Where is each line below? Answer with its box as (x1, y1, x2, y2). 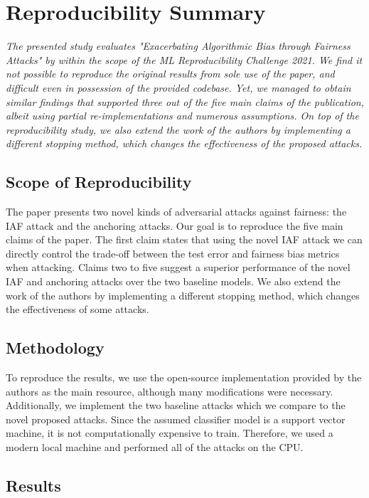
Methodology (6, 337, 105, 359)
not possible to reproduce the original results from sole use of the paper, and (6, 66, 335, 81)
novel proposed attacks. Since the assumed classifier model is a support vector (6, 411, 346, 426)
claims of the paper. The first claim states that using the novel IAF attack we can (6, 232, 363, 247)
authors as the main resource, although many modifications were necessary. (6, 383, 333, 398)
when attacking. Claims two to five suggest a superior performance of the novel (6, 260, 351, 275)
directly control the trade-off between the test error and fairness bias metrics (6, 245, 340, 260)
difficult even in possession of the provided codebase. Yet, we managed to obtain (6, 80, 351, 95)
